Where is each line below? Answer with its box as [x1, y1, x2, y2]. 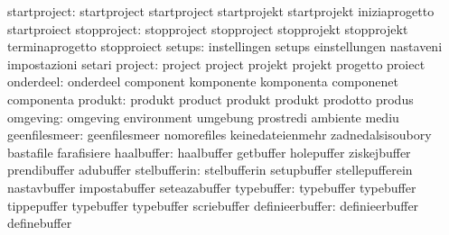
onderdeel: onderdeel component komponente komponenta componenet [7, 72, 398, 91]
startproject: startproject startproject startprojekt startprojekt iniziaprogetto [7, 2, 435, 20]
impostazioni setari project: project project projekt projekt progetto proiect [7, 54, 426, 73]
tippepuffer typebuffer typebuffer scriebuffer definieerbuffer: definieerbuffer [7, 195, 419, 214]
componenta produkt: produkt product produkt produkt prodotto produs [7, 89, 414, 108]
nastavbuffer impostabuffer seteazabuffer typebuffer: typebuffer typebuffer [7, 177, 416, 196]
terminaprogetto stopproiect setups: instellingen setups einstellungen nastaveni [7, 37, 443, 56]
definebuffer [7, 213, 72, 232]
